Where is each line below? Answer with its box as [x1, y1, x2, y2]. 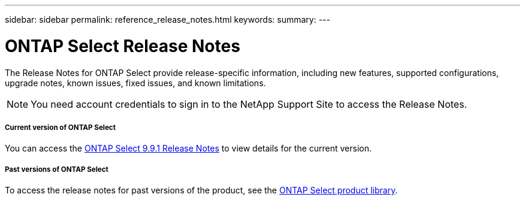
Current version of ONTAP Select [5, 123, 116, 132]
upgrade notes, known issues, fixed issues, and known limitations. [5, 77, 266, 88]
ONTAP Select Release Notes [5, 35, 240, 56]
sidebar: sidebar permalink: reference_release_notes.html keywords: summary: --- [5, 14, 330, 25]
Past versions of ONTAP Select [5, 165, 108, 174]
